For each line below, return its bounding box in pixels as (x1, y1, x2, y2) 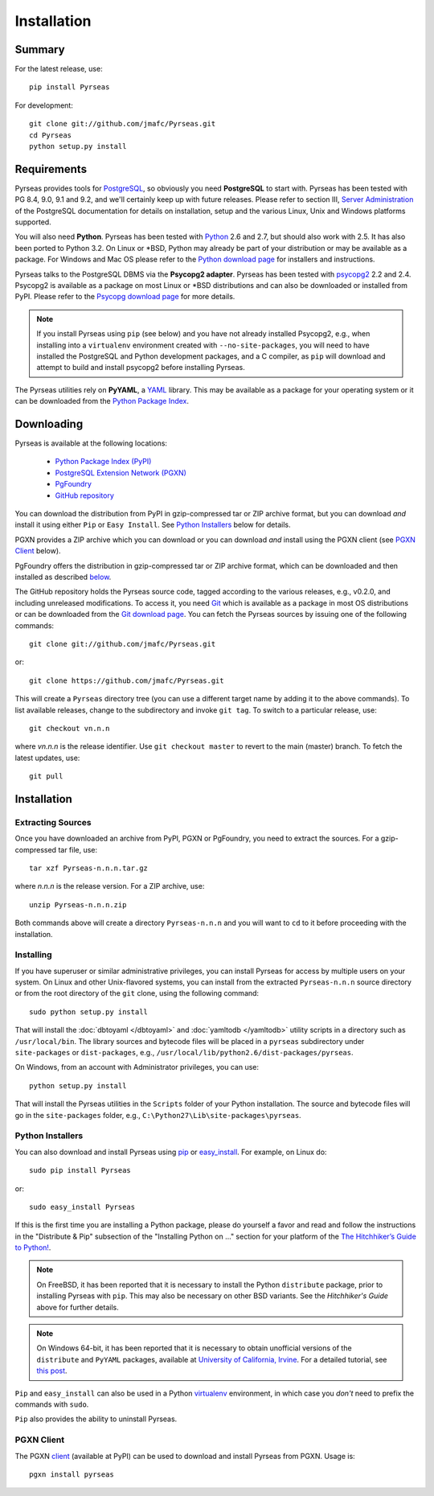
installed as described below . (14, 572, 112, 582)
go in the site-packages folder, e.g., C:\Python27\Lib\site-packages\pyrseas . (14, 1110, 301, 1120)
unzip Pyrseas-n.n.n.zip (29, 900, 127, 909)
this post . (36, 1366, 68, 1375)
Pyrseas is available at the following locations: (14, 438, 168, 448)
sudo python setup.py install (29, 1007, 149, 1017)
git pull (29, 772, 63, 781)
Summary (14, 43, 65, 56)
